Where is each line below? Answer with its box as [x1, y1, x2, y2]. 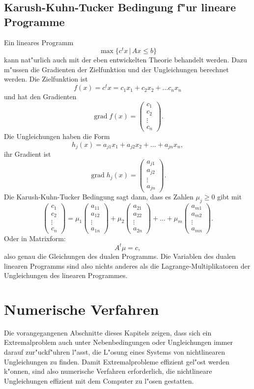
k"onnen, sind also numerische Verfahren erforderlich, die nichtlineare [4, 366, 212, 376]
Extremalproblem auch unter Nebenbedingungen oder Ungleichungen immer [4, 337, 233, 347]
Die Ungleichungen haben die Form [4, 131, 110, 141]
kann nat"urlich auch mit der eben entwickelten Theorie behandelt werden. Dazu [4, 55, 247, 65]
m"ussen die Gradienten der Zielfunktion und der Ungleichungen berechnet [4, 64, 229, 74]
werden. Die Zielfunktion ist [4, 74, 88, 84]
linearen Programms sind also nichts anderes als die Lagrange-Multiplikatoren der [4, 260, 251, 271]
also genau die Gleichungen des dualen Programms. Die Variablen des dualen [4, 250, 236, 261]
